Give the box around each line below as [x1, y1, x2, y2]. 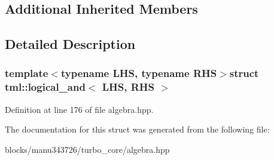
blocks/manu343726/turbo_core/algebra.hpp [5, 143, 170, 155]
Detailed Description [5, 35, 136, 53]
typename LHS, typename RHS [60, 66, 217, 81]
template [5, 66, 48, 81]
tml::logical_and [5, 79, 86, 94]
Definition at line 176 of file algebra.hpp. [5, 103, 154, 115]
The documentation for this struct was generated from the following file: [5, 123, 270, 136]
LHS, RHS [102, 79, 155, 94]
